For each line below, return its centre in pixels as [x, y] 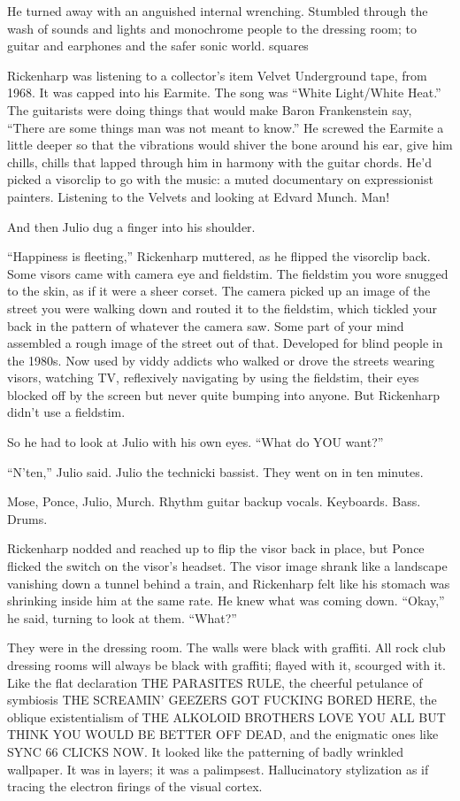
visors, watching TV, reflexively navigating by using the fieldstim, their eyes [213, 377]
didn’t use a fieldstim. [66, 412]
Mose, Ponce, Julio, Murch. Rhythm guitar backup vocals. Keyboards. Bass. [214, 501]
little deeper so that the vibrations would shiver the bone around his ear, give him [230, 145]
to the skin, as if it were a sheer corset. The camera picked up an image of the [219, 291]
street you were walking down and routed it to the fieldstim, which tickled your [222, 308]
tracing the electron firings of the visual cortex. [135, 786]
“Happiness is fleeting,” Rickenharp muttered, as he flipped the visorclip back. [219, 256]
